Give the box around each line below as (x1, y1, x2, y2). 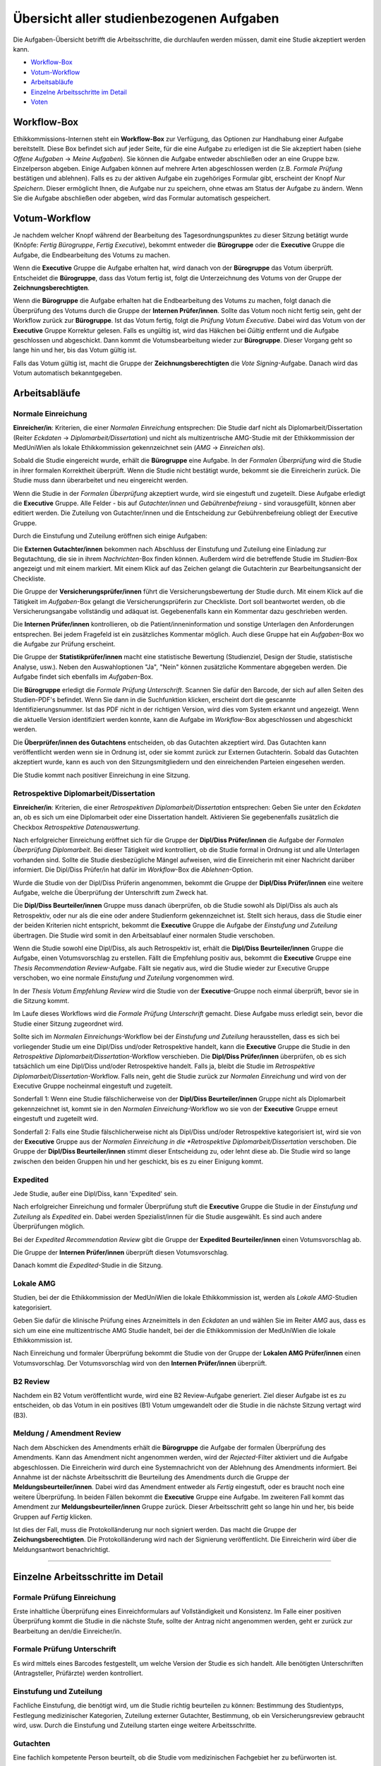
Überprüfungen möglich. (13, 1222, 85, 1231)
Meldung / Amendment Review (13, 1428, 121, 1438)
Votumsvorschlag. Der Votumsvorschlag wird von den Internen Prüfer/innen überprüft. (13, 1358, 267, 1367)
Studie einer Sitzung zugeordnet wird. (13, 1019, 123, 1028)
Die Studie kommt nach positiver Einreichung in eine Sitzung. (13, 771, 190, 779)
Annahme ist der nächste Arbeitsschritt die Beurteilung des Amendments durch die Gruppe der (13, 1473, 289, 1481)
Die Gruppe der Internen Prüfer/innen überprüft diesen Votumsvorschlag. (13, 1248, 229, 1257)
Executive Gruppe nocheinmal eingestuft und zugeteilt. (13, 1081, 173, 1091)
